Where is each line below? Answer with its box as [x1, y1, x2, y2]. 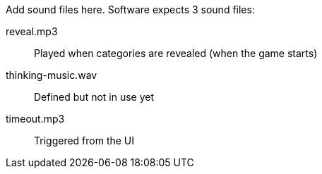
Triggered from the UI [34, 135, 135, 147]
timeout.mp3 [6, 113, 65, 125]
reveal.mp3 [6, 25, 58, 37]
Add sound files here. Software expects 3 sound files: [6, 4, 255, 15]
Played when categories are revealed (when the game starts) [34, 47, 318, 59]
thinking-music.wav [6, 69, 97, 81]
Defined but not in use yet [34, 91, 155, 103]
